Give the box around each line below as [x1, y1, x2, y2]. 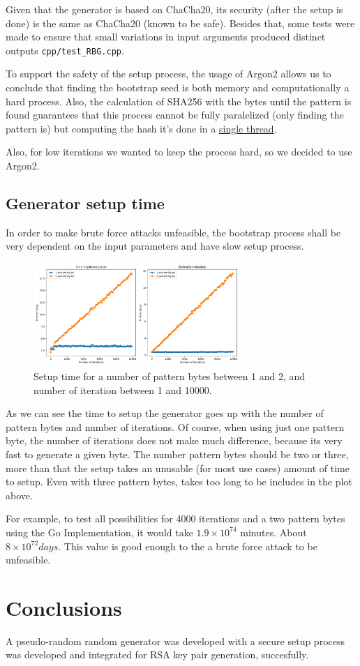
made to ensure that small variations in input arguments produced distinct [6, 29, 326, 44]
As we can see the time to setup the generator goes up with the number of [6, 406, 324, 421]
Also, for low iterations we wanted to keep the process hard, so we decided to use [6, 144, 352, 159]
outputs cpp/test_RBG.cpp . [6, 43, 124, 57]
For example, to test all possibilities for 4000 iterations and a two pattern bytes [6, 511, 345, 526]
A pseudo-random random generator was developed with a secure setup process [6, 633, 345, 648]
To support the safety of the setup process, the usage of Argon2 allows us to [6, 66, 331, 81]
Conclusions [6, 593, 122, 621]
